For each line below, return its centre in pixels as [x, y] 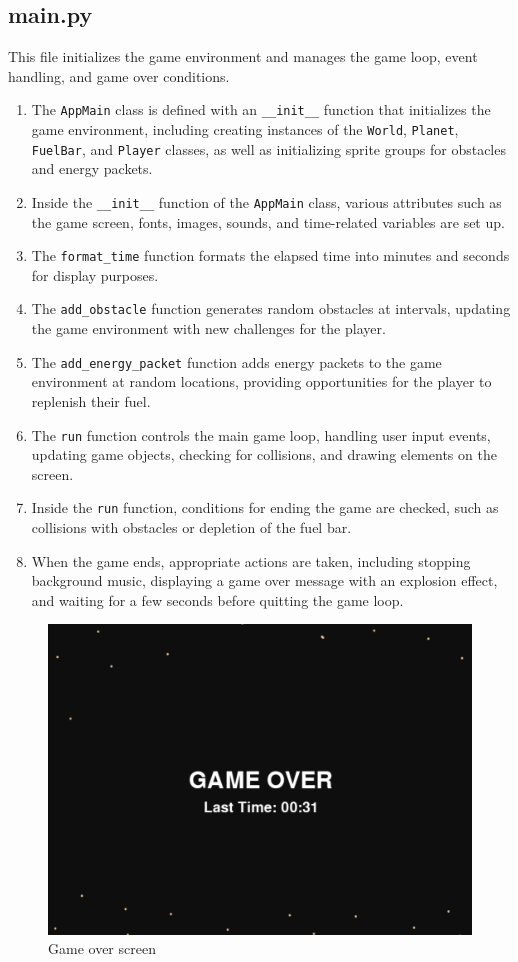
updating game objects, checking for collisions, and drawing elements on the [264, 454]
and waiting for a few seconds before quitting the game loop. [217, 599]
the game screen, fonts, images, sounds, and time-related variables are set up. [268, 221]
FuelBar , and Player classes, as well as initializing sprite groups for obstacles [268, 148]
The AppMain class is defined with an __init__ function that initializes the [261, 109]
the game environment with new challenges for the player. [208, 328]
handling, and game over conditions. [119, 75]
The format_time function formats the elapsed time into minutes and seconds [270, 255]
